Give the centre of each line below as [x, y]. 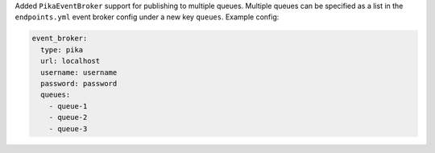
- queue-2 [68, 118]
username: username [79, 72]
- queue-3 [68, 128]
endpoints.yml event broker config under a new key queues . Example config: [147, 17]
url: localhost [70, 61]
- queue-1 [68, 106]
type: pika [62, 50]
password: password [79, 83]
